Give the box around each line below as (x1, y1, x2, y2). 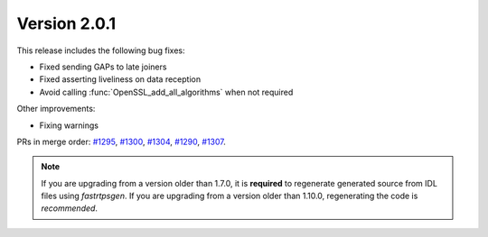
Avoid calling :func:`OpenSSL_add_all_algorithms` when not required (39, 87, 294, 97)
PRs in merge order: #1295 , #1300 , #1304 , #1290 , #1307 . (16, 136, 226, 147)
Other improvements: (16, 104, 96, 114)
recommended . (41, 203, 99, 214)
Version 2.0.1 (16, 14, 117, 33)
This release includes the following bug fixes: (16, 45, 185, 56)
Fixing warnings (39, 120, 99, 131)
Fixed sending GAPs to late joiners (39, 61, 167, 72)
